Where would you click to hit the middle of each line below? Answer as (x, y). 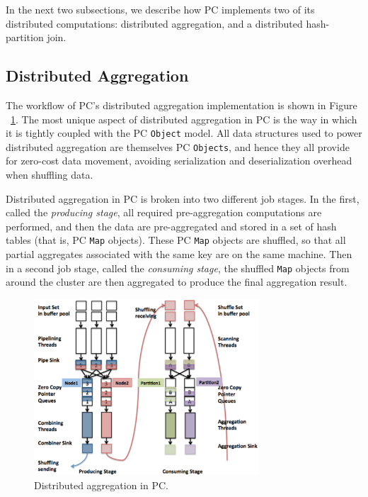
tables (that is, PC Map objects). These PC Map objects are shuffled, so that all (176, 240)
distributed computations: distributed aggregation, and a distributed (154, 23)
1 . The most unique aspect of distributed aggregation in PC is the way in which (184, 119)
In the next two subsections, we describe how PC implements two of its (160, 9)
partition (25, 37)
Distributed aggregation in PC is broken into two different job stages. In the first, (183, 198)
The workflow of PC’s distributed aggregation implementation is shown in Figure (182, 105)
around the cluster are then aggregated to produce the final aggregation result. (177, 282)
